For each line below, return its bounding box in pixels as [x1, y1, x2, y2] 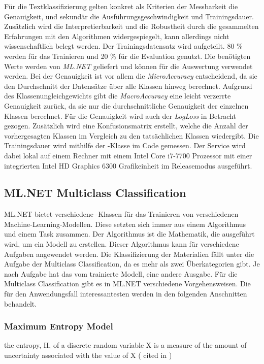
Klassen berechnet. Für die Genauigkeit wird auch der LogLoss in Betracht [4, 110, 236, 121]
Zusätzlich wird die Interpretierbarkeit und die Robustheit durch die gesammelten [4, 21, 259, 31]
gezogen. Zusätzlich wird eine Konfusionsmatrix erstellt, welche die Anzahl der [4, 120, 248, 131]
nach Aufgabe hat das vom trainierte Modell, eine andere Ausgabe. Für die [4, 268, 238, 279]
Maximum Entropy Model [4, 320, 113, 333]
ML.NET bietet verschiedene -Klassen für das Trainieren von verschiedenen [4, 209, 239, 219]
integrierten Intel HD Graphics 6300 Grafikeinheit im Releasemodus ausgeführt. [4, 160, 252, 171]
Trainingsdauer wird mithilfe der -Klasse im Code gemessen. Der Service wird [4, 140, 246, 151]
